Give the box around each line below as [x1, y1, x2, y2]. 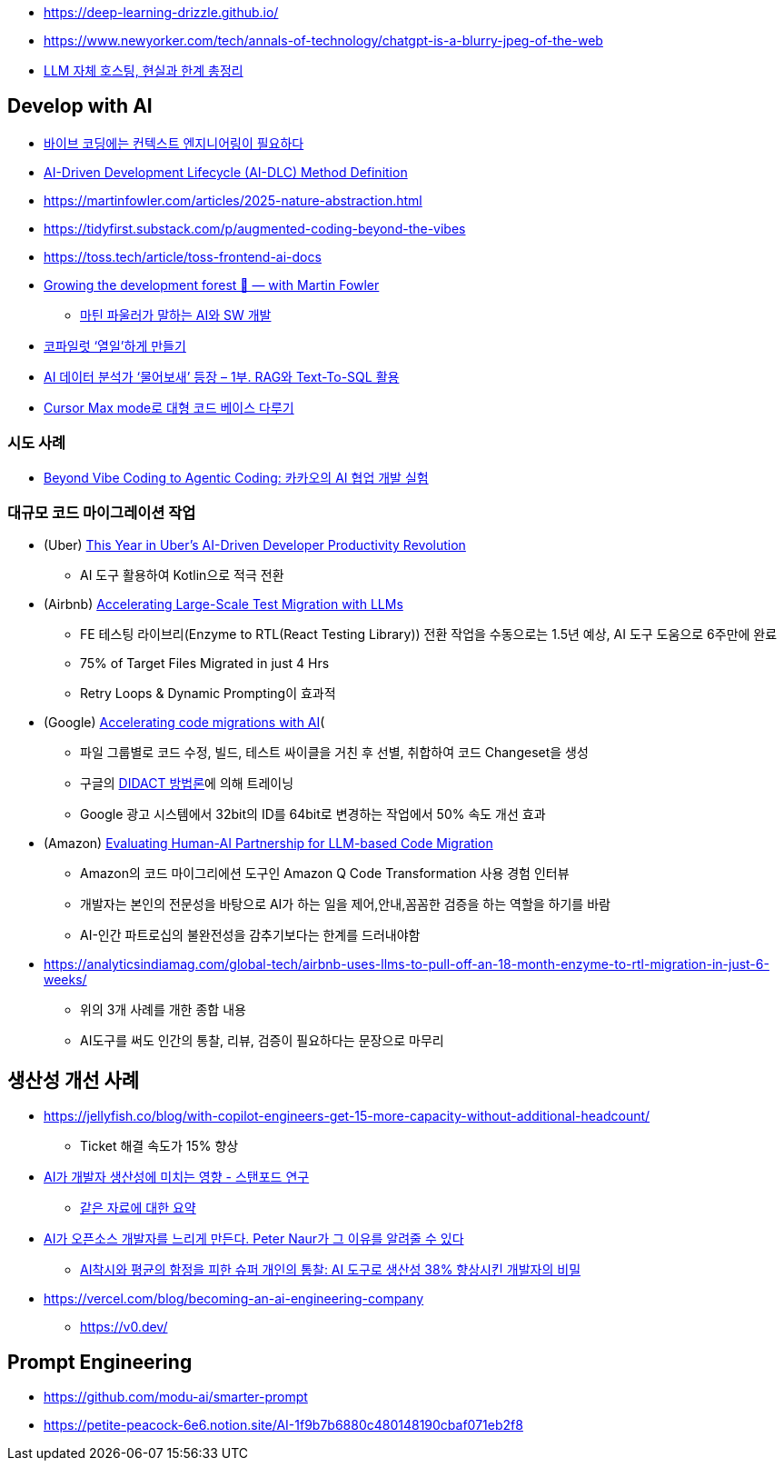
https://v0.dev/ [80, 1319, 168, 1335]
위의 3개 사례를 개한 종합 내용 [80, 1002, 246, 1018]
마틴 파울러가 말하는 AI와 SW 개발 [80, 306, 272, 323]
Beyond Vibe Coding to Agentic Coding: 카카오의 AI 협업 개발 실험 [44, 469, 429, 485]
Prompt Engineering [7, 1350, 193, 1373]
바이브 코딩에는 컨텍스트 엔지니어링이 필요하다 [44, 135, 304, 151]
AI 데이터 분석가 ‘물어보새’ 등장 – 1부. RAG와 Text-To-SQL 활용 [44, 368, 400, 384]
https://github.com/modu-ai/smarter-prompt [44, 1389, 308, 1405]
